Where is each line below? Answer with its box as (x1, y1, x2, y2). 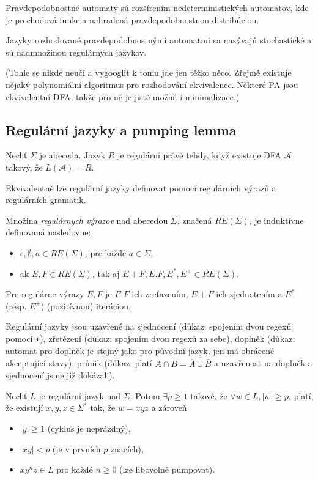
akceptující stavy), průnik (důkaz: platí (6, 356, 152, 369)
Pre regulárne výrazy (6, 287, 84, 300)
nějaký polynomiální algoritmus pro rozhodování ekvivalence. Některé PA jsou (6, 78, 298, 90)
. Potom (130, 389, 160, 402)
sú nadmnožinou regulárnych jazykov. (6, 45, 147, 58)
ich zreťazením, (131, 287, 188, 300)
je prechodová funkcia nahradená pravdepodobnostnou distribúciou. (6, 13, 259, 26)
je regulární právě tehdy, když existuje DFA (117, 149, 281, 161)
